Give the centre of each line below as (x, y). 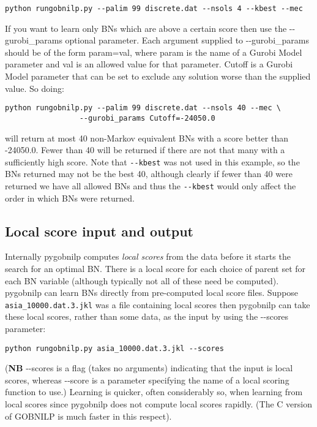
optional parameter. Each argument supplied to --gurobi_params (187, 40)
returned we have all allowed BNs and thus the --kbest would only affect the (151, 185)
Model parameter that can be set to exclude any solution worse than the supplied (158, 76)
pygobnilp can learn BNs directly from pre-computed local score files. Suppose (152, 293)
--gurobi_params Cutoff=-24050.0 (147, 118)
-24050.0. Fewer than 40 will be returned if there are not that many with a (145, 150)
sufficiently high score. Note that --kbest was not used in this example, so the (152, 161)
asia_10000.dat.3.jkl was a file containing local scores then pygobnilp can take (158, 304)
